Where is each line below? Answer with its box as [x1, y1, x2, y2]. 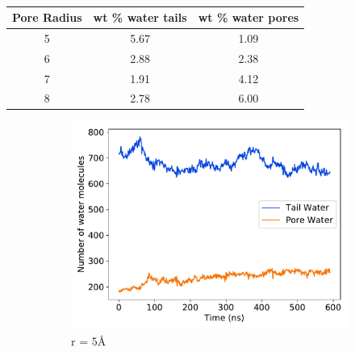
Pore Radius [12, 9, 82, 25]
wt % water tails [93, 9, 187, 25]
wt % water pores [198, 9, 299, 25]
